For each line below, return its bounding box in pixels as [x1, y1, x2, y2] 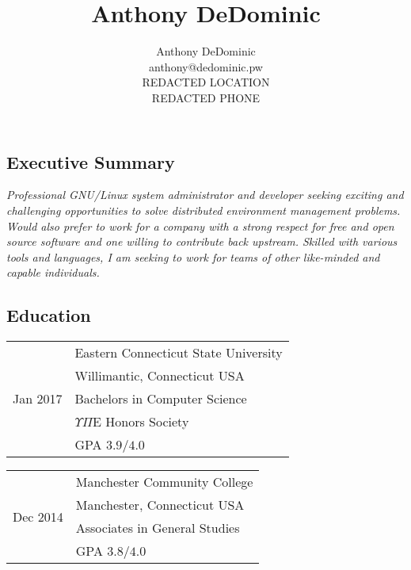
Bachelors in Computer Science [74, 389, 247, 408]
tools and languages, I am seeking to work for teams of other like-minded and [6, 248, 380, 265]
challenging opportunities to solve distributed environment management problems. [6, 201, 401, 218]
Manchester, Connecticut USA [75, 495, 245, 515]
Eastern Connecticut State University [74, 343, 283, 362]
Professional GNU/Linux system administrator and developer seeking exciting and [6, 186, 404, 203]
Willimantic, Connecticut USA [74, 366, 245, 385]
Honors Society [105, 412, 189, 431]
